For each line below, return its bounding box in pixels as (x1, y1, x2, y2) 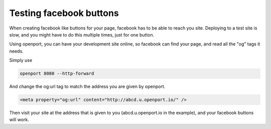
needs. (9, 48, 24, 54)
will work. (9, 116, 30, 122)
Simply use (9, 57, 33, 63)
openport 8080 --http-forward (20, 70, 94, 76)
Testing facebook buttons (9, 7, 119, 18)
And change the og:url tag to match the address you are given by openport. (9, 83, 166, 89)
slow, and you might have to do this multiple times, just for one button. (9, 31, 155, 37)
